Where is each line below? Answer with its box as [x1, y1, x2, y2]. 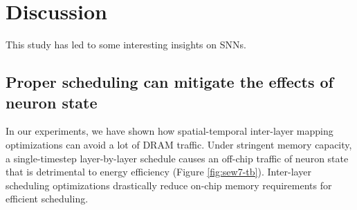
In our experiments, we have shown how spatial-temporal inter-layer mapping [6, 124, 333, 138]
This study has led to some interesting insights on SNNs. [6, 37, 246, 52]
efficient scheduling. [6, 191, 89, 206]
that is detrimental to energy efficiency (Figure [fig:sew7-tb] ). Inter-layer [6, 164, 311, 179]
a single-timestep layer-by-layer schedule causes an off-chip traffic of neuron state [6, 151, 349, 165]
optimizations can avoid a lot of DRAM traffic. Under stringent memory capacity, [6, 137, 352, 151]
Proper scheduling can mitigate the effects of [6, 71, 333, 93]
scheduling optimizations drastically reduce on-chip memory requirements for [6, 178, 332, 192]
